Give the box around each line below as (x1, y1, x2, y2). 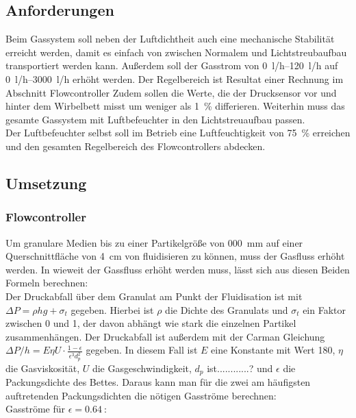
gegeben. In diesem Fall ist (86, 343, 198, 357)
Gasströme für (5, 402, 66, 416)
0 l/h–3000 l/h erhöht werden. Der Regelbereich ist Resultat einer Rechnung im (5, 71, 344, 86)
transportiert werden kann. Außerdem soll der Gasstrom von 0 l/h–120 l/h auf (5, 58, 338, 73)
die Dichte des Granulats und (165, 302, 288, 317)
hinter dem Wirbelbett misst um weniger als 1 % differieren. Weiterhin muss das (5, 99, 345, 113)
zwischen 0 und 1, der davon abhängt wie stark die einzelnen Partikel (5, 316, 296, 330)
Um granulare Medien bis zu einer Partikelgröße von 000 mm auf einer (5, 235, 303, 249)
